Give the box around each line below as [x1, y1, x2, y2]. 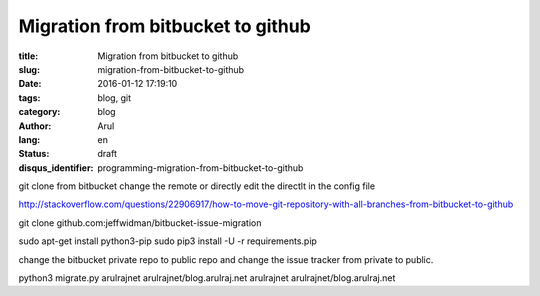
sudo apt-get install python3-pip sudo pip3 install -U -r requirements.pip [18, 235, 317, 247]
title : [18, 50, 39, 62]
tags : [18, 91, 41, 104]
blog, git [97, 91, 132, 104]
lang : [18, 133, 41, 145]
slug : [18, 63, 40, 75]
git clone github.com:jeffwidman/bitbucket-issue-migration [18, 216, 262, 229]
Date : [18, 78, 42, 90]
